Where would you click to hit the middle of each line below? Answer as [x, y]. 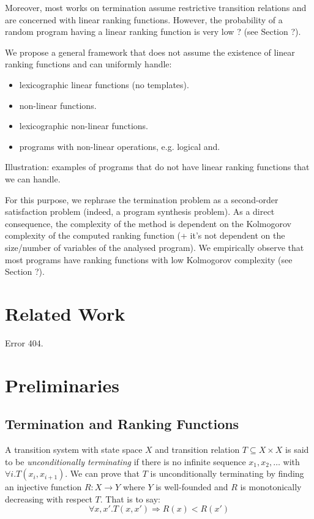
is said [297, 449]
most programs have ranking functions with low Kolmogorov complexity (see [149, 259]
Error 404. [24, 342]
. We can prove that [103, 473]
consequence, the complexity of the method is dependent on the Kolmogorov [148, 223]
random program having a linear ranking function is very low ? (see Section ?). [153, 32]
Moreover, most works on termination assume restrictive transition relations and [156, 7]
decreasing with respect [49, 498]
